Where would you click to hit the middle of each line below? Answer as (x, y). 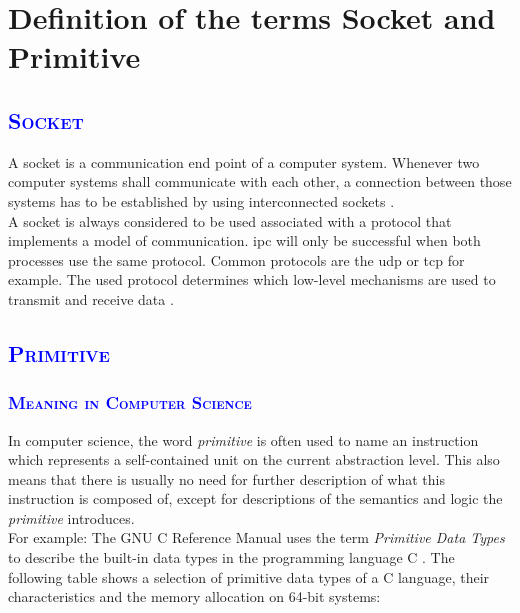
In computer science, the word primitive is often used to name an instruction (243, 439)
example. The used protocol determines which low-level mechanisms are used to (252, 279)
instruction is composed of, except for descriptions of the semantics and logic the (255, 498)
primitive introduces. (71, 517)
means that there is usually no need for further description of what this (226, 478)
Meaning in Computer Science (130, 402)
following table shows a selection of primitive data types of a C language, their (249, 576)
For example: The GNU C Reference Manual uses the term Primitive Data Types (256, 537)
